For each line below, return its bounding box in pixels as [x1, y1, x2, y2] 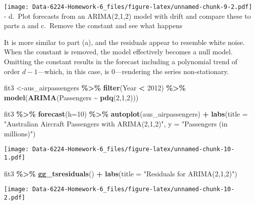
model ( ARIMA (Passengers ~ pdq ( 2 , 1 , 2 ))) [4, 92, 139, 102]
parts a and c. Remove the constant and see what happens [4, 20, 183, 31]
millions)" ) [4, 128, 36, 138]
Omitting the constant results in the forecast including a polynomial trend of [4, 56, 238, 67]
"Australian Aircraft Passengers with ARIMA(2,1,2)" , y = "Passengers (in [4, 119, 228, 128]
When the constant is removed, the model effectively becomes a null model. [4, 46, 233, 57]
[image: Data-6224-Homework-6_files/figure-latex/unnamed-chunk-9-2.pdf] [4, 3, 253, 10]
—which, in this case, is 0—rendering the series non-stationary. [38, 66, 229, 76]
